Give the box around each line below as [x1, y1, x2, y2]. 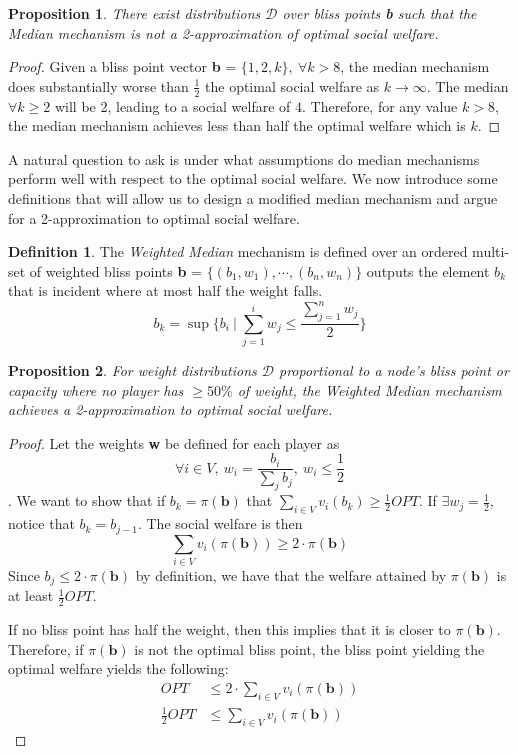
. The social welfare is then [137, 513, 303, 534]
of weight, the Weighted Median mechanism [237, 379, 502, 400]
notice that [8, 513, 75, 534]
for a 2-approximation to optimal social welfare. [8, 207, 300, 228]
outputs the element [366, 260, 490, 281]
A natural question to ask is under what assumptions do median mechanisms [8, 148, 480, 169]
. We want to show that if [8, 490, 166, 511]
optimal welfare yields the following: [8, 658, 229, 679]
